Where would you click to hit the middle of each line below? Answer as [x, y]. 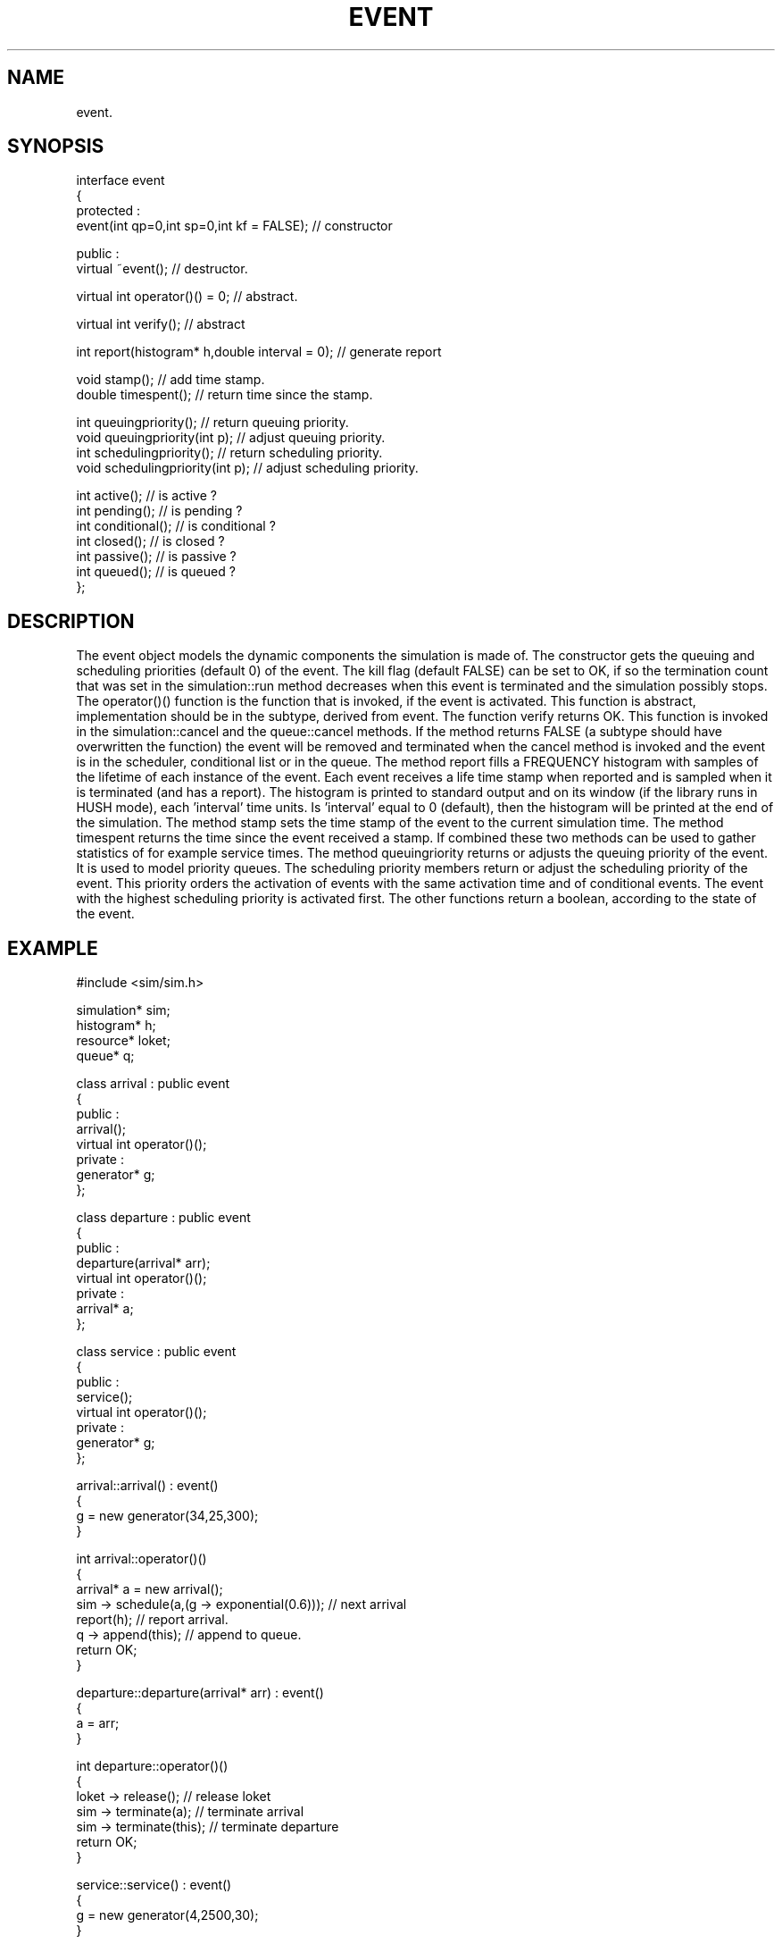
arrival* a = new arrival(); [150, 1589]
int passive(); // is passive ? [156, 557]
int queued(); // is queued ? [156, 572]
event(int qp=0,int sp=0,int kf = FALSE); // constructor [234, 226]
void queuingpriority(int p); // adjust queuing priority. [231, 438]
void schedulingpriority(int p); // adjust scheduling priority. [247, 468]
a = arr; [98, 1723]
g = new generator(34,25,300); [167, 1516]
